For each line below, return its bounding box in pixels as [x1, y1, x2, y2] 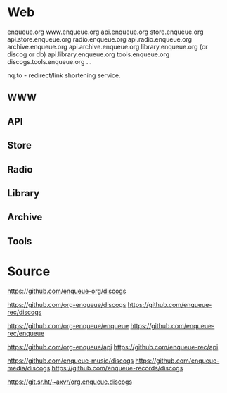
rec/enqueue [7, 329, 45, 337]
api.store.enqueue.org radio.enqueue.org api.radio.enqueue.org [7, 35, 192, 43]
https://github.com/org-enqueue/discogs [7, 300, 127, 308]
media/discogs [7, 363, 51, 372]
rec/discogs [7, 308, 42, 316]
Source [7, 263, 51, 279]
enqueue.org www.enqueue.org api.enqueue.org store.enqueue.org [7, 27, 204, 36]
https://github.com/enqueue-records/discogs [51, 363, 183, 372]
